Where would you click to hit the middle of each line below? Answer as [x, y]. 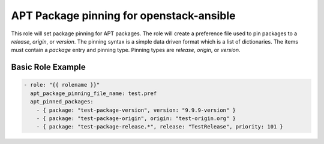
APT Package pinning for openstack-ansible [123, 16]
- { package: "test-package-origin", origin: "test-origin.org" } [136, 118]
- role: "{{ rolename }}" [62, 85]
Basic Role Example [49, 67]
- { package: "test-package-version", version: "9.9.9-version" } [136, 110]
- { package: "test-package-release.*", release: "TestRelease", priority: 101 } [160, 127]
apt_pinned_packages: [62, 102]
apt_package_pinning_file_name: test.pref [94, 93]
